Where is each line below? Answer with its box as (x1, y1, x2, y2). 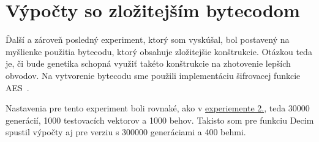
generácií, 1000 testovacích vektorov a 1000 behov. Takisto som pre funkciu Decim (6, 113, 314, 126)
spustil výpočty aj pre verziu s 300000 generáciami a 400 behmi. (6, 125, 246, 138)
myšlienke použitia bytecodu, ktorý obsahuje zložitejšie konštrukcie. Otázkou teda (6, 45, 312, 58)
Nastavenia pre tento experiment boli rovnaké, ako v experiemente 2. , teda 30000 (6, 102, 310, 114)
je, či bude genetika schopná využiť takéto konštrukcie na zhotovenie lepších (6, 57, 291, 70)
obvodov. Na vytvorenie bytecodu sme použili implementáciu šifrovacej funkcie (6, 69, 301, 81)
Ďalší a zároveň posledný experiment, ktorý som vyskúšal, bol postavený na (6, 33, 290, 46)
